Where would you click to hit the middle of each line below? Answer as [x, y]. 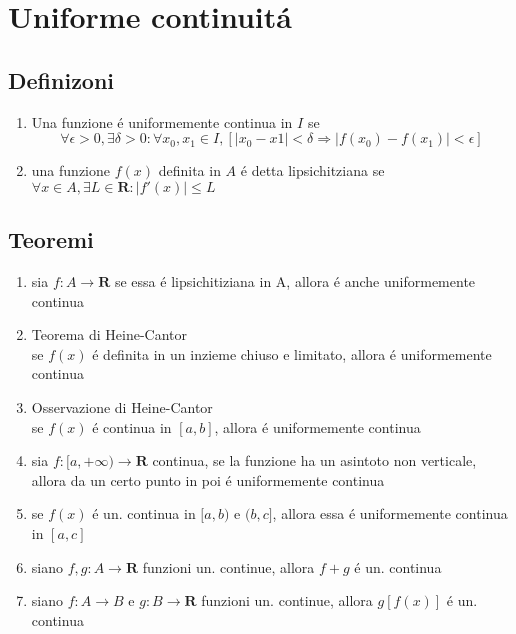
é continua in [132, 426]
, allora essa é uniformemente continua [390, 513]
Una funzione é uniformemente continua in [162, 121]
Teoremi [51, 239]
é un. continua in [144, 513]
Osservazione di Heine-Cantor [122, 406]
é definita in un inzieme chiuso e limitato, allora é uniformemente [292, 353]
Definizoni [61, 79]
